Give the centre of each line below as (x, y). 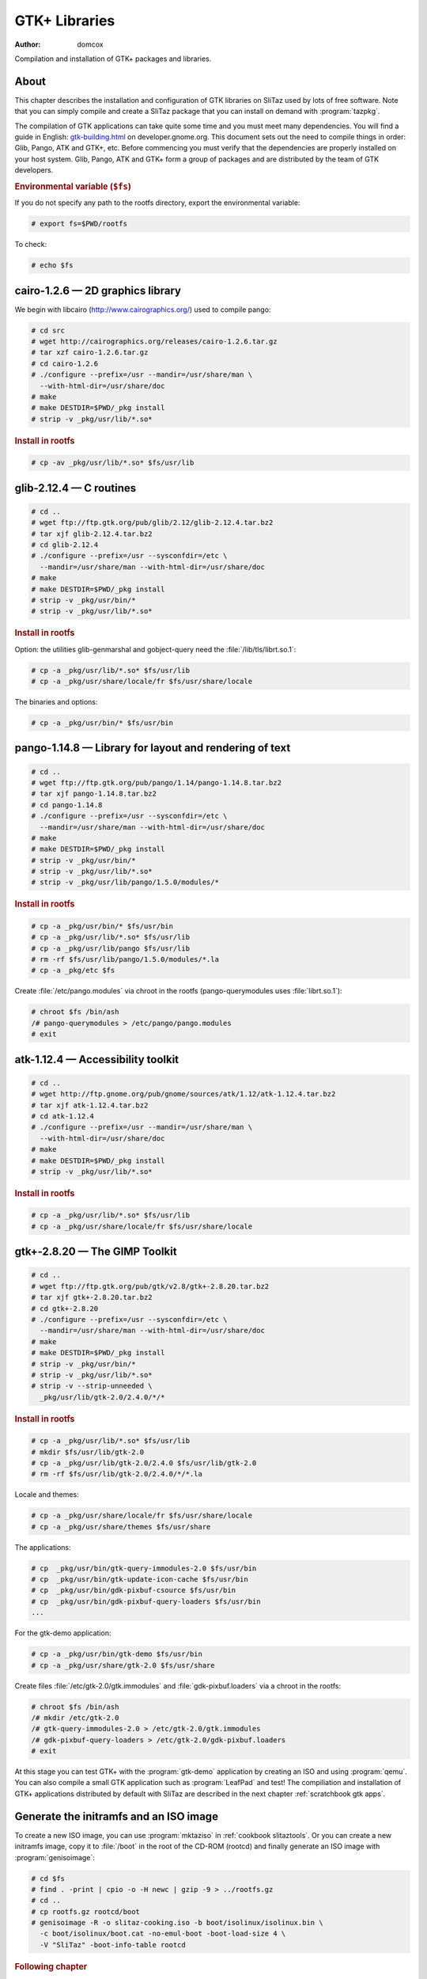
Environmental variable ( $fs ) (73, 186)
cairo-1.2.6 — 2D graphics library (98, 290)
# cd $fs (48, 1878)
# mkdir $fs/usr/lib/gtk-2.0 (88, 1452)
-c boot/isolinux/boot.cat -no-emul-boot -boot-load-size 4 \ (163, 1934)
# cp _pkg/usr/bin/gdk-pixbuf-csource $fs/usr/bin (134, 1590)
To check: (31, 245)
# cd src (48, 330)
